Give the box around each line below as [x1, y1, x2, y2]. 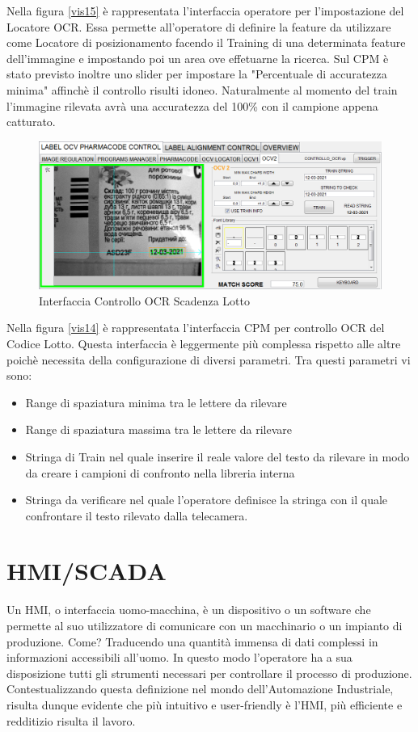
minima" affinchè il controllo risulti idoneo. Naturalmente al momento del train [6, 81, 398, 98]
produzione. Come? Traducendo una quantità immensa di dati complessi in [6, 633, 378, 650]
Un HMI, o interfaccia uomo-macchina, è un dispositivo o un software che [6, 601, 371, 618]
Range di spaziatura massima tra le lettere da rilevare [25, 421, 292, 438]
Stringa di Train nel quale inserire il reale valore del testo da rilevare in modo [25, 448, 410, 465]
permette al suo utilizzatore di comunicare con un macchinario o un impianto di [6, 617, 403, 634]
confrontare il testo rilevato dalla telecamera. [25, 507, 248, 524]
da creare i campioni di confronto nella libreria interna [25, 464, 295, 481]
